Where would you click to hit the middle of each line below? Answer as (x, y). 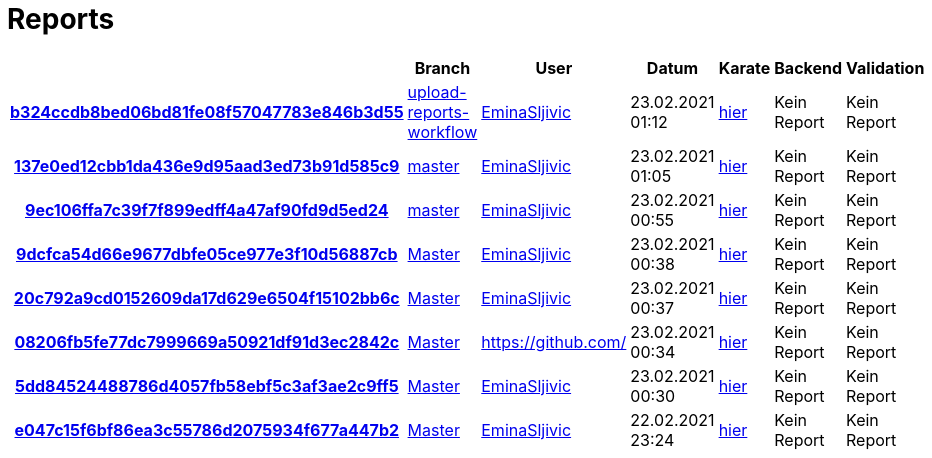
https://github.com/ (554, 341)
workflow (442, 131)
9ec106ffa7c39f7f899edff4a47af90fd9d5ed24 (206, 209)
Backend (808, 67)
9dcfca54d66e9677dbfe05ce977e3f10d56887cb (206, 253)
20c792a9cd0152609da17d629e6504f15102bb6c (206, 297)
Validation (885, 67)
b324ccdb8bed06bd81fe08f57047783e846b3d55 (207, 111)
